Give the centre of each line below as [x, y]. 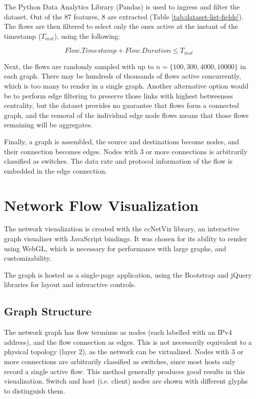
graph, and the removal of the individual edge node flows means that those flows [127, 115]
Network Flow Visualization [101, 205]
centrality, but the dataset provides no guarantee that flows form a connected [122, 105]
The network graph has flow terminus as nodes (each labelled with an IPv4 [118, 332]
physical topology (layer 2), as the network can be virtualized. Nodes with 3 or [124, 351]
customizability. [28, 258]
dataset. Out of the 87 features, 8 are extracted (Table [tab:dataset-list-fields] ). [124, 16]
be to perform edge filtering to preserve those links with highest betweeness [119, 95]
